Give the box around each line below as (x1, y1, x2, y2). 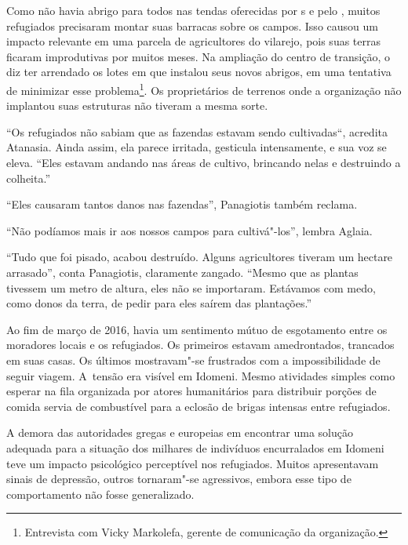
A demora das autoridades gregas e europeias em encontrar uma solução (6, 424, 353, 441)
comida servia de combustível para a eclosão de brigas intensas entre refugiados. (6, 398, 391, 414)
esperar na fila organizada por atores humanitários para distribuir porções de (6, 383, 377, 399)
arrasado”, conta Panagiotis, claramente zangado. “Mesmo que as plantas (6, 263, 359, 280)
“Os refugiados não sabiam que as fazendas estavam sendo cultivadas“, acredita (6, 123, 388, 140)
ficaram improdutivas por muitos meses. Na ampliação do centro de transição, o (6, 48, 390, 64)
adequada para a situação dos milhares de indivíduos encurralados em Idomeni (6, 439, 384, 456)
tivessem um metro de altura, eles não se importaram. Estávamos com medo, (6, 279, 376, 296)
